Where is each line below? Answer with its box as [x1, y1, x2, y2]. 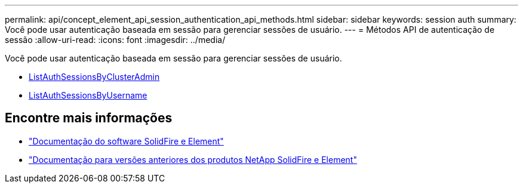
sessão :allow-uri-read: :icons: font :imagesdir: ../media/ [5, 35, 226, 45]
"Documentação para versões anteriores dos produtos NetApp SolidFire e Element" [29, 154, 357, 165]
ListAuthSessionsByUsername [29, 90, 147, 100]
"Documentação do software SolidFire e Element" [29, 135, 224, 146]
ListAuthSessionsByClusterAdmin [29, 72, 160, 82]
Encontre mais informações [5, 110, 173, 126]
